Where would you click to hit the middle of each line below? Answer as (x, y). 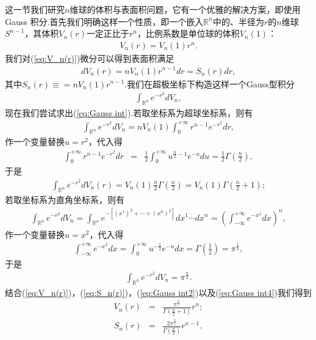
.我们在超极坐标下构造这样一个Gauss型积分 (210, 83)
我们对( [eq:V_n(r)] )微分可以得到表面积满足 (90, 58)
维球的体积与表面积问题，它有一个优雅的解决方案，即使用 (185, 9)
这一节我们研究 (35, 9)
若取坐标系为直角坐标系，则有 (65, 200)
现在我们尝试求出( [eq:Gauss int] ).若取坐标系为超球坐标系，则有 (129, 112)
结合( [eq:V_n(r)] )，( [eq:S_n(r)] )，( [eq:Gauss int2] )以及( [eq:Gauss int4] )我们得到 (158, 292)
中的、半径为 (238, 21)
